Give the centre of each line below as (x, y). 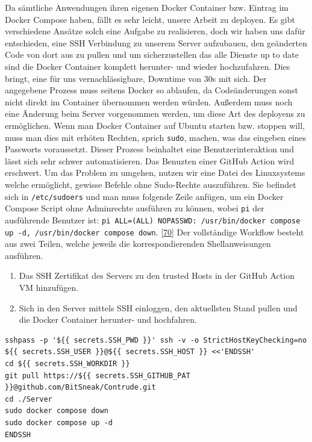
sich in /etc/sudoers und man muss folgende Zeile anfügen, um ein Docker (144, 196)
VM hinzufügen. (49, 287)
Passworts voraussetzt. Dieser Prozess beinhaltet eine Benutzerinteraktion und (149, 149)
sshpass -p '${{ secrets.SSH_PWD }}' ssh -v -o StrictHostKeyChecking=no (156, 340)
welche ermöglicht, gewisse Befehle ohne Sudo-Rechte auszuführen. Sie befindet (151, 184)
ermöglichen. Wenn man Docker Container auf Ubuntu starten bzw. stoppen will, (155, 125)
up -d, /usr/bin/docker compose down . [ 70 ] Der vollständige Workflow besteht (154, 232)
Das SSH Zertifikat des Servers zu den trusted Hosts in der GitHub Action (157, 275)
